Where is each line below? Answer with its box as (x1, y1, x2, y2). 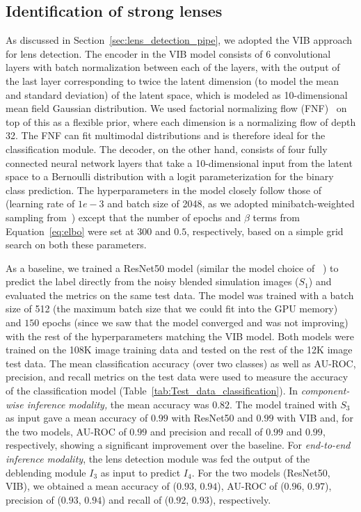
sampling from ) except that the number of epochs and (6, 209, 241, 224)
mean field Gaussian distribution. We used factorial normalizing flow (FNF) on (6, 101, 347, 115)
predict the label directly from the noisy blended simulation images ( (6, 274, 299, 289)
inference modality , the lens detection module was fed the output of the (6, 451, 310, 466)
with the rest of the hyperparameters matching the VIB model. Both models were (6, 328, 354, 343)
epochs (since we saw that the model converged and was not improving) (42, 315, 348, 330)
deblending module (6, 465, 86, 479)
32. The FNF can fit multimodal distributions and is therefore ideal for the (6, 128, 326, 143)
